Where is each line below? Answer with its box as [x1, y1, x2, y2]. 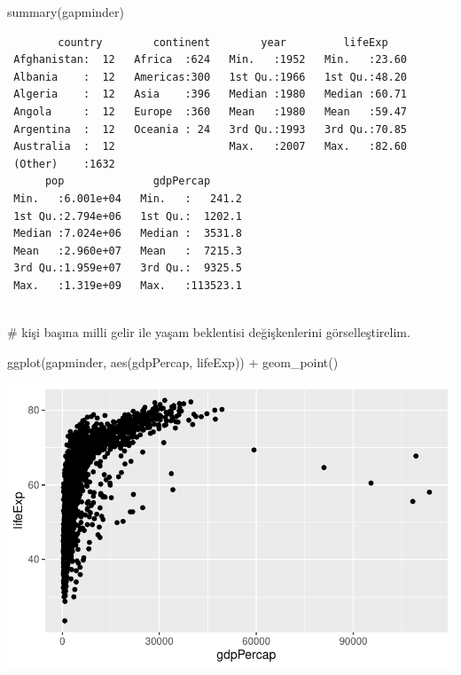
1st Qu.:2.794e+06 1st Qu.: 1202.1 [13, 209, 242, 223]
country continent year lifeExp [58, 35, 388, 49]
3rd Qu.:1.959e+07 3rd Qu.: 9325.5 [13, 262, 242, 275]
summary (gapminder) [7, 3, 125, 20]
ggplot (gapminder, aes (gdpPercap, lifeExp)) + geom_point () [7, 352, 339, 371]
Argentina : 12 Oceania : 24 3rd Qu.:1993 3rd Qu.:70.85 [13, 122, 408, 136]
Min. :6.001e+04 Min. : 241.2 [13, 192, 242, 205]
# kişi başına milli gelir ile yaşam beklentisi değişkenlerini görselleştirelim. [7, 323, 410, 341]
